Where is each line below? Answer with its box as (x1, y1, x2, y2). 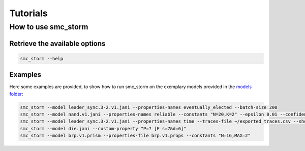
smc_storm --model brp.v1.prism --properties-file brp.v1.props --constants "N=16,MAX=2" (20, 133, 251, 139)
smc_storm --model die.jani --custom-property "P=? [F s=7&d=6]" (20, 126, 187, 131)
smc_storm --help (20, 56, 64, 61)
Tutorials (9, 8, 48, 19)
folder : (9, 91, 23, 97)
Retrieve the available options (9, 39, 106, 48)
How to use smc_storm (9, 22, 88, 31)
